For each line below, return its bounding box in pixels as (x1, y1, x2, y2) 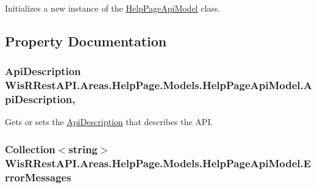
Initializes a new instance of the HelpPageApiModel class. (5, 2, 221, 14)
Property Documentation (5, 31, 167, 50)
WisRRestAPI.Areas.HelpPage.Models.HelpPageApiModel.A (5, 78, 312, 93)
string (68, 141, 98, 156)
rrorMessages (5, 169, 71, 184)
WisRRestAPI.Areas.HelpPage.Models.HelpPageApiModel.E (5, 155, 312, 170)
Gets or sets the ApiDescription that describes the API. (5, 115, 213, 128)
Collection (5, 141, 55, 156)
